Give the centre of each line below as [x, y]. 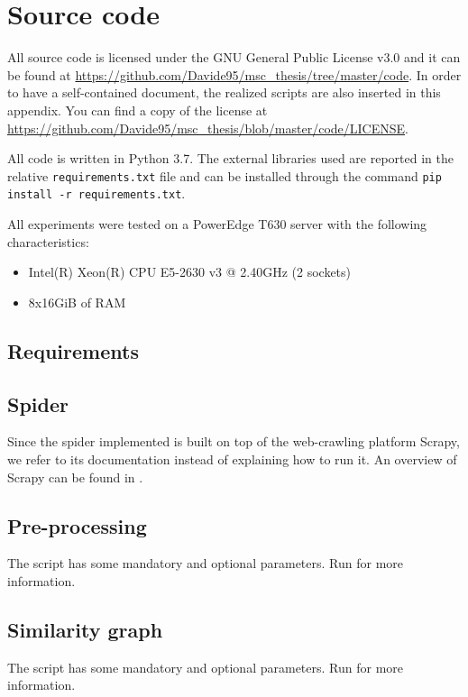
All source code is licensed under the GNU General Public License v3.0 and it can [234, 57]
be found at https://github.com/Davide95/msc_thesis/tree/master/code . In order [234, 74]
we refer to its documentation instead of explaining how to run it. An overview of [232, 459]
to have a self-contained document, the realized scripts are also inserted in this [224, 92]
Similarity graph [85, 629]
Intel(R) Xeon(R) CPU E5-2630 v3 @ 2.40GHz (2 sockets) [190, 272]
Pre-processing [77, 525]
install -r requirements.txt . [96, 193]
